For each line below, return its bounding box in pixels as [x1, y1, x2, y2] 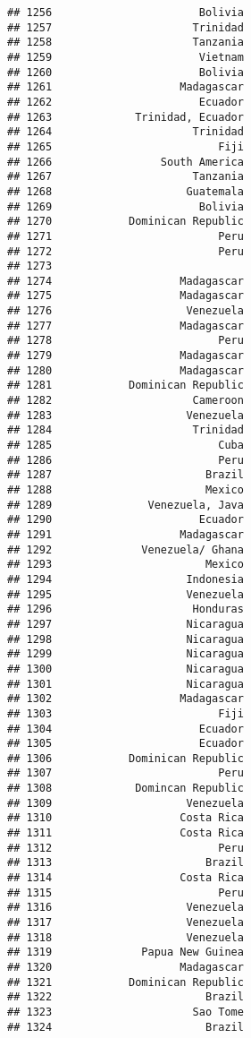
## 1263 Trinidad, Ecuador [7, 110, 244, 124]
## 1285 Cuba [7, 439, 244, 452]
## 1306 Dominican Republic [7, 751, 244, 765]
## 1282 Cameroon [7, 394, 244, 407]
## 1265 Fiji [7, 140, 244, 153]
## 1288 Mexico [7, 484, 244, 496]
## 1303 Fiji [7, 707, 244, 720]
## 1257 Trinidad [7, 21, 244, 34]
